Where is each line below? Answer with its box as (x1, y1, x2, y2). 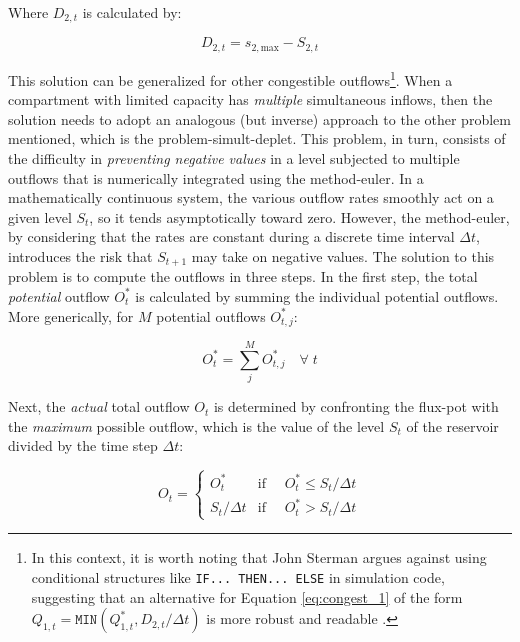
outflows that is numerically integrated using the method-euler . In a (8, 167, 424, 188)
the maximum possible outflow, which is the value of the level (8, 415, 385, 436)
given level (8, 206, 72, 227)
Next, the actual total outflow (8, 396, 190, 417)
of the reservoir (406, 415, 499, 436)
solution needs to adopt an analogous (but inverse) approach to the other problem (8, 108, 511, 129)
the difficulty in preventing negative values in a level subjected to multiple (8, 147, 460, 168)
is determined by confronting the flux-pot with (213, 396, 499, 417)
